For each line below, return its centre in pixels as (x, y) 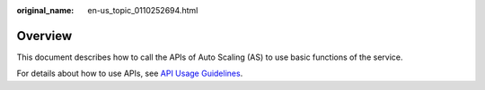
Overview (44, 36)
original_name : (45, 10)
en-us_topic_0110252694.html (143, 10)
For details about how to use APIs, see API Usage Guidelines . (130, 74)
